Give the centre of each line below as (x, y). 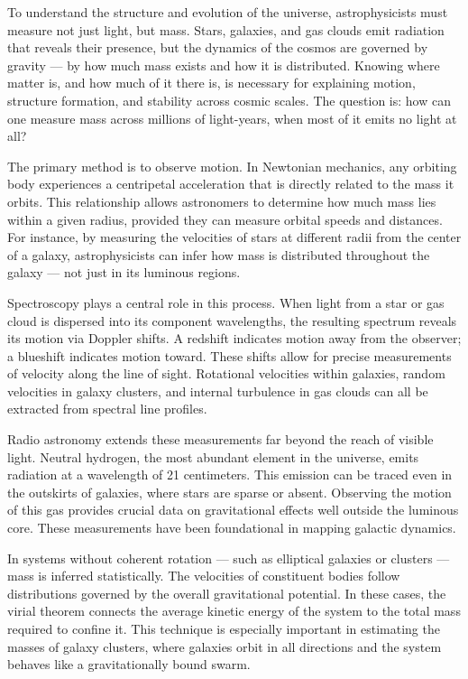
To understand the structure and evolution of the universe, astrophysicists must (228, 12)
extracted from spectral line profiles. (107, 409)
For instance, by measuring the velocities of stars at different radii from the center (234, 237)
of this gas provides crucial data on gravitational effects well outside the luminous (233, 510)
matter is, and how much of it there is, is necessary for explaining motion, (211, 83)
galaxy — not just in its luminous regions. (124, 272)
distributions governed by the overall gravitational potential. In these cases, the (227, 593)
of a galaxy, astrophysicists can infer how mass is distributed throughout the (219, 254)
